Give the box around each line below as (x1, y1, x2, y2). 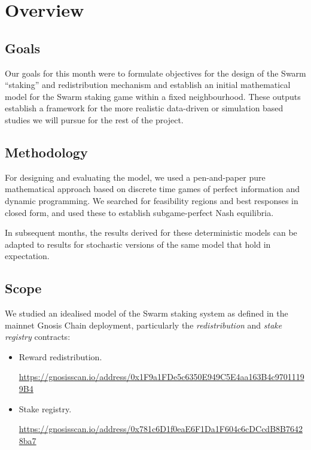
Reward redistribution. (19, 350, 102, 363)
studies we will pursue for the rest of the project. (5, 113, 184, 126)
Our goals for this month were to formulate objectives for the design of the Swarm (5, 66, 306, 79)
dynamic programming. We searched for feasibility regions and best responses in (5, 194, 298, 206)
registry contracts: (5, 330, 71, 343)
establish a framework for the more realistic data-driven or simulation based (5, 102, 283, 114)
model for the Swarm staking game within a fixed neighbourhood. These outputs (5, 90, 301, 102)
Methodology (5, 142, 88, 161)
